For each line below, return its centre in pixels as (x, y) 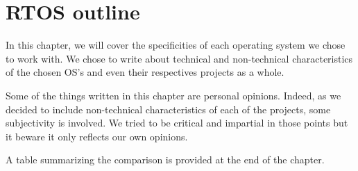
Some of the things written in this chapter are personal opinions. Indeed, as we (173, 95)
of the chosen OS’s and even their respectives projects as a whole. (145, 72)
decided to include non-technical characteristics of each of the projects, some (168, 109)
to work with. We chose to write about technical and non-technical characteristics (179, 58)
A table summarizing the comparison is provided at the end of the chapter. (165, 160)
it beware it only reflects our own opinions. (97, 136)
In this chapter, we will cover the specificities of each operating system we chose (176, 45)
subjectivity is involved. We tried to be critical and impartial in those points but (177, 123)
